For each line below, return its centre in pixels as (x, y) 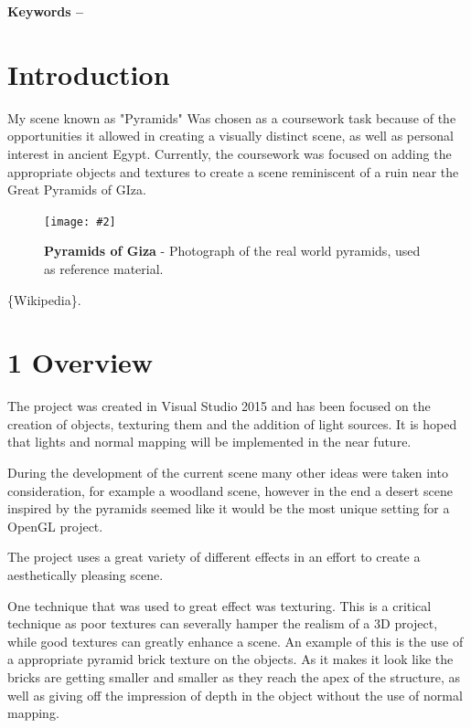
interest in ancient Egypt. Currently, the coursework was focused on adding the (230, 153)
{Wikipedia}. (44, 299)
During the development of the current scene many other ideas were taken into (228, 473)
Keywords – (46, 11)
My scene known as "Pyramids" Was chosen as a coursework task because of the (232, 117)
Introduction (89, 74)
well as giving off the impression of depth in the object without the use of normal (235, 695)
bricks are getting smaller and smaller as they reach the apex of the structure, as (234, 676)
